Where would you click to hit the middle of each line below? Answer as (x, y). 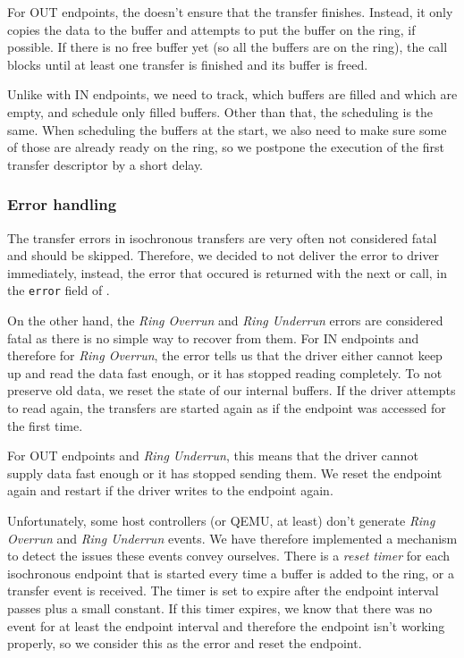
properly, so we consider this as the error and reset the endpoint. (185, 643)
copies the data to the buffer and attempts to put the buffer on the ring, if (211, 29)
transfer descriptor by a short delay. (105, 164)
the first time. (45, 425)
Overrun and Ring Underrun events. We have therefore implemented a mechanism (232, 538)
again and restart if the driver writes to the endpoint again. (170, 490)
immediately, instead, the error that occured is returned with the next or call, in (228, 272)
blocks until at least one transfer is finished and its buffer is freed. (188, 64)
